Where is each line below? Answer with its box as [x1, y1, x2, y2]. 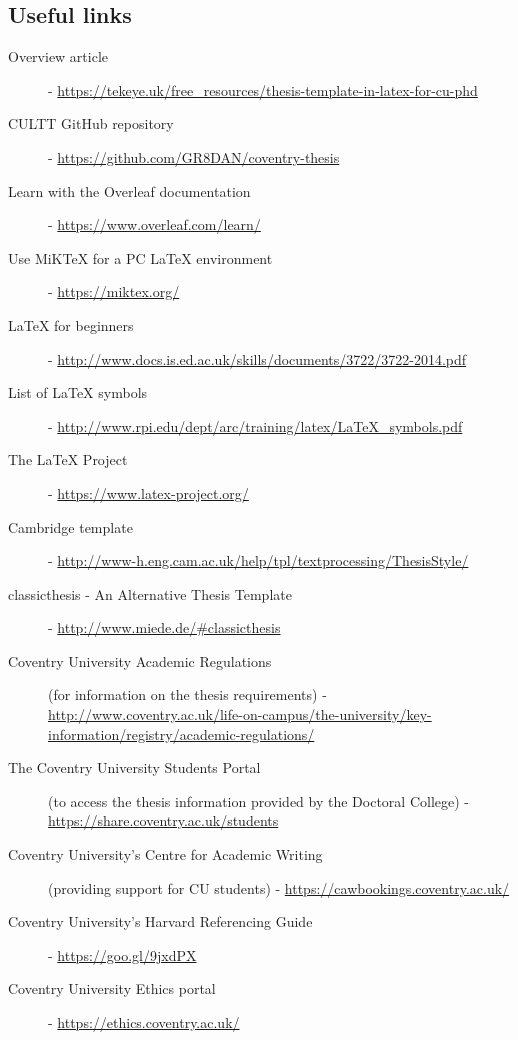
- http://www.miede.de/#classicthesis [48, 617, 281, 638]
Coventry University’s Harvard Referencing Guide [8, 911, 313, 932]
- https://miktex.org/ [48, 281, 180, 302]
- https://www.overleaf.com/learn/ [48, 214, 261, 235]
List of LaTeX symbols [8, 382, 148, 403]
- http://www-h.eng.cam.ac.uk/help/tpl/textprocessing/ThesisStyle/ [48, 550, 469, 571]
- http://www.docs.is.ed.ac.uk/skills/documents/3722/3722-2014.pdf [48, 348, 467, 369]
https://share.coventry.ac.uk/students [48, 810, 279, 831]
